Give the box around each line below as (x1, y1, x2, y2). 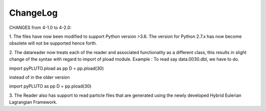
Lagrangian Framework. (9, 99, 58, 105)
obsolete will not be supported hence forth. (9, 40, 97, 46)
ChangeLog (9, 7, 58, 18)
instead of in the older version (9, 74, 70, 80)
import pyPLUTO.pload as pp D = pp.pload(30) (9, 65, 104, 71)
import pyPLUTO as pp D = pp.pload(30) (9, 83, 92, 89)
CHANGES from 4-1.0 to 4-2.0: (9, 25, 71, 30)
